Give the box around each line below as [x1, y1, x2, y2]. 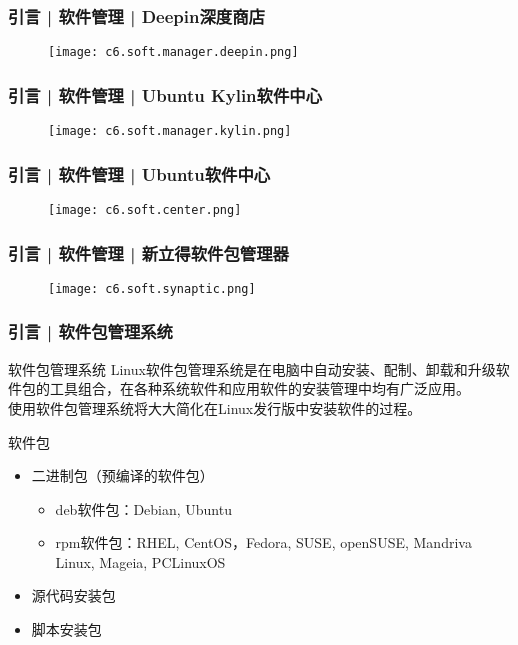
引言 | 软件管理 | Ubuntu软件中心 [8, 161, 271, 186]
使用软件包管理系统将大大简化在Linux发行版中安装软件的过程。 [8, 397, 422, 418]
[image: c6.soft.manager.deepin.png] [48, 45, 299, 60]
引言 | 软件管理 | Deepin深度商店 [8, 3, 265, 28]
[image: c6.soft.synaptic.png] [48, 281, 256, 296]
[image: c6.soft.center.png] [48, 202, 242, 217]
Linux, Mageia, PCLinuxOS [55, 551, 226, 572]
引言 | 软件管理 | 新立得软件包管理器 [8, 240, 289, 265]
